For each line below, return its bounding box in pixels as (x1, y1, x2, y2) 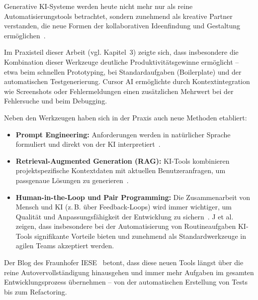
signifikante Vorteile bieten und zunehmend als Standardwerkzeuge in (34, 230, 246, 241)
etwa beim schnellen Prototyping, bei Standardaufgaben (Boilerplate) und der (4, 66, 242, 77)
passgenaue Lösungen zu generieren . (15, 175, 129, 185)
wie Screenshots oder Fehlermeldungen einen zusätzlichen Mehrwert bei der (4, 86, 234, 96)
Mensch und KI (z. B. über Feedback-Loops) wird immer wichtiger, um (15, 201, 232, 212)
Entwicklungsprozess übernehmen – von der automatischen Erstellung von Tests (4, 277, 248, 287)
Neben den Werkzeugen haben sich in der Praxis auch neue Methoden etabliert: (4, 112, 247, 122)
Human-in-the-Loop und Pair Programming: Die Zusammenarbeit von (15, 192, 251, 202)
